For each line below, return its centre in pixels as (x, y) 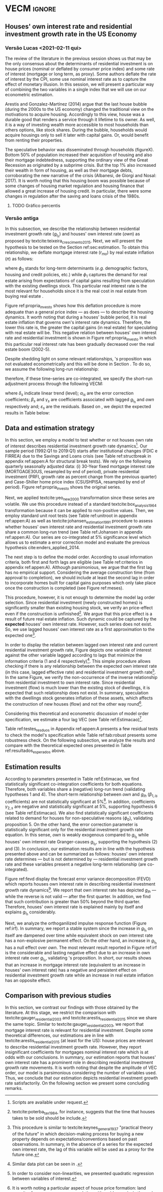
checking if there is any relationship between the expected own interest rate (81, 666)
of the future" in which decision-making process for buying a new (78, 1134)
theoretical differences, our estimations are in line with (59, 1035)
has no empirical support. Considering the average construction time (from (80, 572)
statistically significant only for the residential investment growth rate (74, 829)
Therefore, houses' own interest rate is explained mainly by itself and (74, 907)
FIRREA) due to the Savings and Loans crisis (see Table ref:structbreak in (78, 456)
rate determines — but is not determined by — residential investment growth (81, 859)
